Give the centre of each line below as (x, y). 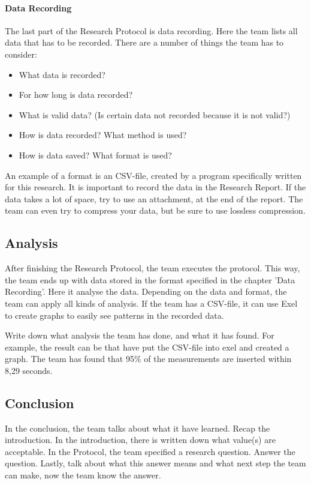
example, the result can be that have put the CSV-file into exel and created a (147, 347)
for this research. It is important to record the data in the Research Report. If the (155, 187)
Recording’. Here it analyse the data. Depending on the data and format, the (146, 291)
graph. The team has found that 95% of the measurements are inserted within (148, 359)
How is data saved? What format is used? (95, 155)
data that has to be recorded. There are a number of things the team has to (144, 42)
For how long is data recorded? (76, 95)
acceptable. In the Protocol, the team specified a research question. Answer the (150, 451)
